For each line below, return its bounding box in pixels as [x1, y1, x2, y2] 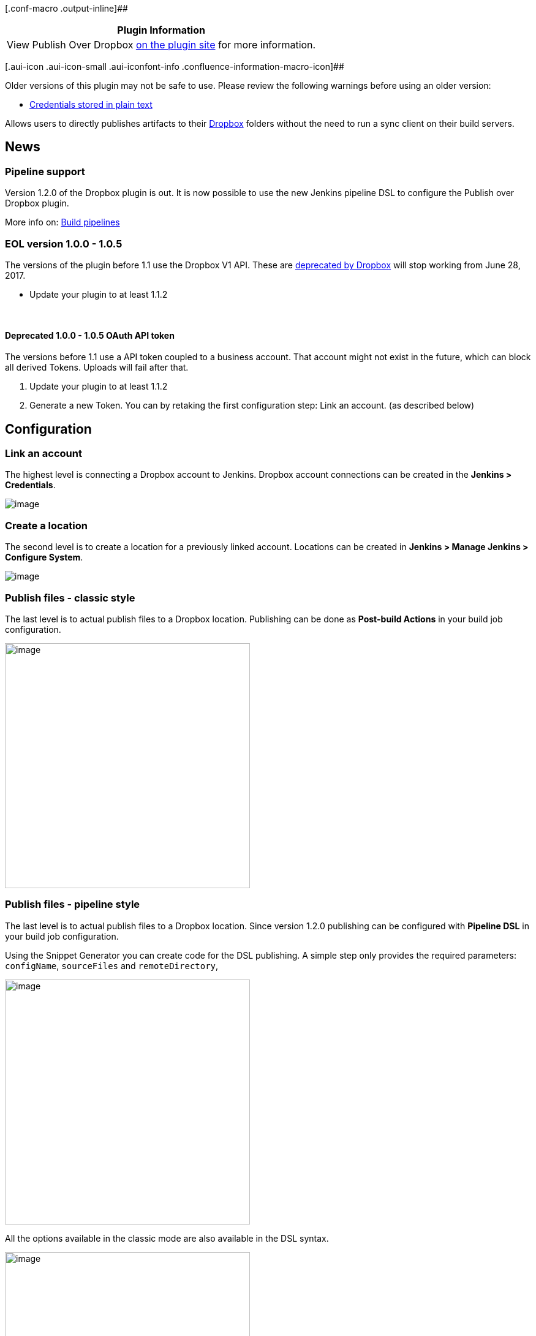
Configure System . [5, 552, 83, 563]
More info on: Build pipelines [5, 217, 120, 228]
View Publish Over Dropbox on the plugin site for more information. [7, 39, 316, 51]
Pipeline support [5, 165, 85, 178]
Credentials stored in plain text [29, 99, 153, 110]
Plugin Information [117, 24, 205, 36]
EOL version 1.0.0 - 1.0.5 [5, 237, 123, 250]
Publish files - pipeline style [5, 898, 140, 911]
